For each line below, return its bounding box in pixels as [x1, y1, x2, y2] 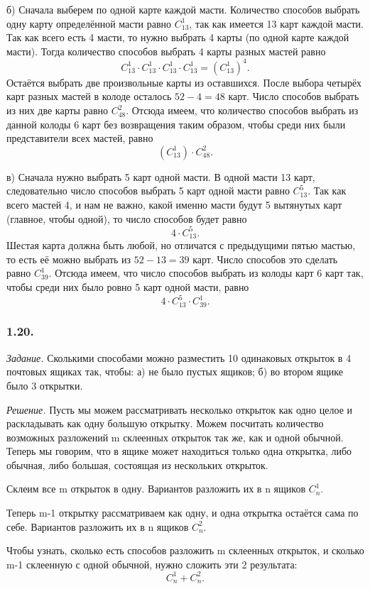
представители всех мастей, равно [6, 131, 153, 145]
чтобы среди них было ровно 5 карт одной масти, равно [6, 279, 249, 294]
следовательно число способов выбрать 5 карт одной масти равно [6, 183, 290, 198]
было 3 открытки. [6, 378, 83, 392]
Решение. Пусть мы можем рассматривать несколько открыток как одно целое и [6, 402, 353, 417]
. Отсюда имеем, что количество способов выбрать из [126, 103, 359, 118]
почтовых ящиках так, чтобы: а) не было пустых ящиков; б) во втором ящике [6, 364, 343, 379]
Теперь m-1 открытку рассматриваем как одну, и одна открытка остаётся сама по [6, 505, 359, 520]
